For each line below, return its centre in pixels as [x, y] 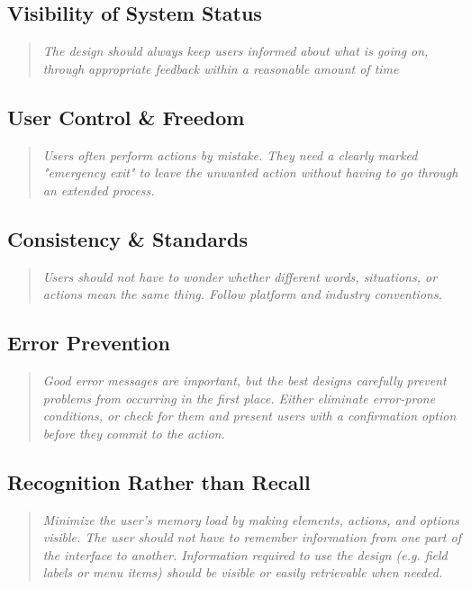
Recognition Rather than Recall [159, 481]
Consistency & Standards [127, 238]
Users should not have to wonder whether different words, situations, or [240, 276]
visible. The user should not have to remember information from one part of [252, 537]
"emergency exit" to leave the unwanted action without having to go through [250, 172]
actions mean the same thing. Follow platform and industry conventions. [242, 294]
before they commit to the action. [134, 433]
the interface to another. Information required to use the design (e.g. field [245, 554]
